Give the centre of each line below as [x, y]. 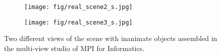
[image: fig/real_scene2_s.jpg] [78, 7]
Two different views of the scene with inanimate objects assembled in [111, 38]
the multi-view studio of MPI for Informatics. [74, 48]
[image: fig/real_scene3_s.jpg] [78, 22]
